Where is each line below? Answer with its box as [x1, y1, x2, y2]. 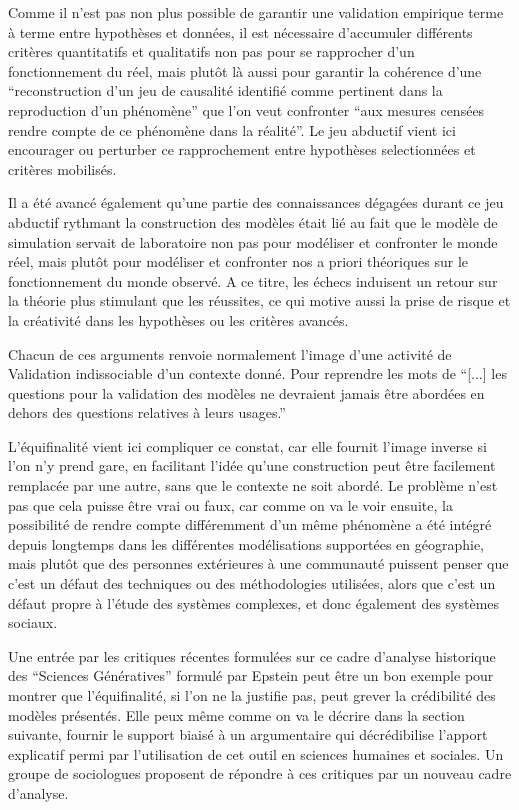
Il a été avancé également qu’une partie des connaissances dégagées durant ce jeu [8, 192, 504, 213]
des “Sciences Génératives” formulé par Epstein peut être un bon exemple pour [8, 665, 494, 686]
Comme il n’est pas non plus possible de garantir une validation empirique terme [8, 2, 504, 22]
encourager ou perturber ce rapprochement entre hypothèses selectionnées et [8, 139, 476, 160]
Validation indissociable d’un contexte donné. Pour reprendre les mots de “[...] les [8, 363, 507, 384]
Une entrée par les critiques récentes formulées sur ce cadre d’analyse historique [8, 645, 496, 666]
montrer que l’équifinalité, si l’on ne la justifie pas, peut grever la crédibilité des [8, 685, 496, 705]
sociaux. [8, 612, 58, 633]
